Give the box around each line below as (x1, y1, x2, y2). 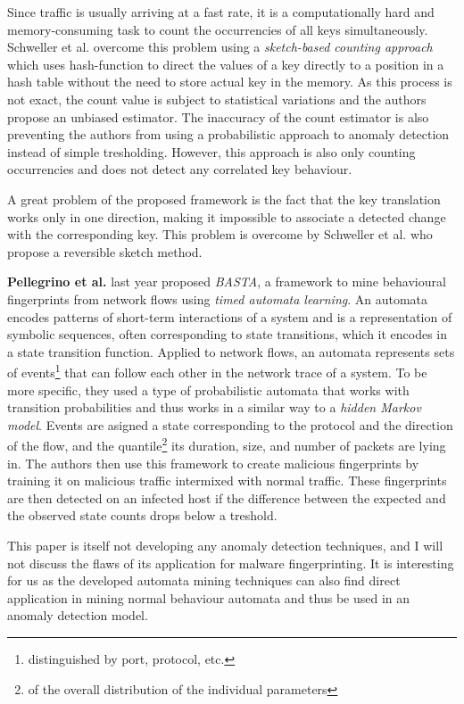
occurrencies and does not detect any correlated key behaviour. (7, 160, 352, 178)
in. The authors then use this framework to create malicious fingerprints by (7, 453, 419, 472)
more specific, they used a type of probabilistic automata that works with (7, 380, 410, 399)
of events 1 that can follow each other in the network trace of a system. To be (7, 360, 427, 381)
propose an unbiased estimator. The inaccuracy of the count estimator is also (7, 107, 429, 126)
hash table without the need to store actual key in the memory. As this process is (7, 72, 452, 91)
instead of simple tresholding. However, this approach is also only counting (7, 142, 416, 161)
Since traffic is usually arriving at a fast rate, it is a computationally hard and (7, 3, 435, 21)
